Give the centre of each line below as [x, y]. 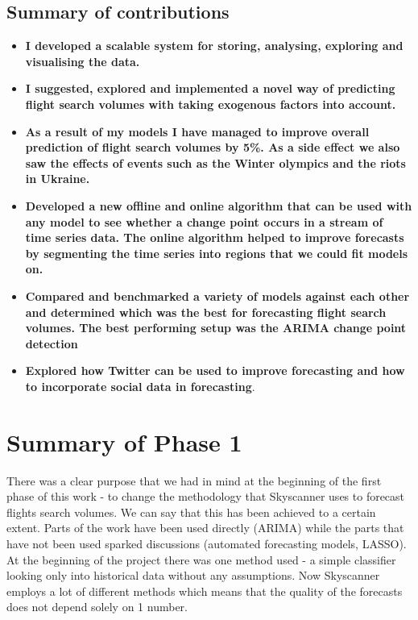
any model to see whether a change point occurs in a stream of [204, 221]
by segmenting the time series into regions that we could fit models [217, 253]
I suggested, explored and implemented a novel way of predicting [210, 88]
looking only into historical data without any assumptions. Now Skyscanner [193, 575]
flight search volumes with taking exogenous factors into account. [211, 104]
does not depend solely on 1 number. [97, 607]
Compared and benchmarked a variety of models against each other [217, 295]
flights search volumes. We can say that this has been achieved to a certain [191, 512]
